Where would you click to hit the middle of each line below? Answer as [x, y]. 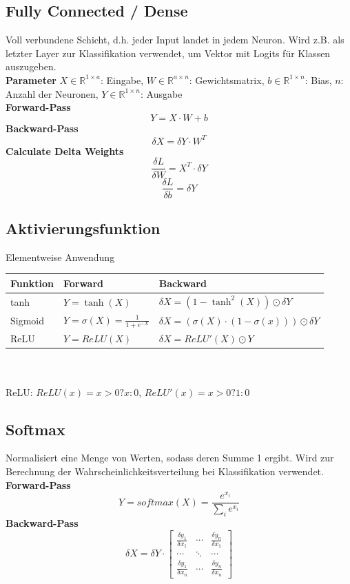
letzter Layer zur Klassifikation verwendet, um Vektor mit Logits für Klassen [168, 53]
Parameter [31, 80]
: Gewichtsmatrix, [227, 80]
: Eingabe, [122, 80]
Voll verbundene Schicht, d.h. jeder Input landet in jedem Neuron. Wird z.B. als [175, 40]
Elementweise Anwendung [60, 257]
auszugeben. [31, 66]
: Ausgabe [162, 93]
